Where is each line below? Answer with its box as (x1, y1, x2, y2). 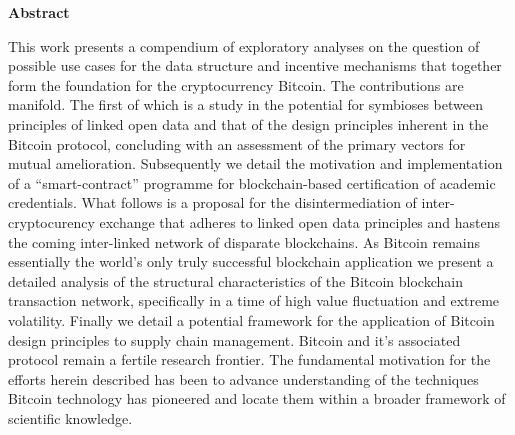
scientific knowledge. (8, 407, 133, 428)
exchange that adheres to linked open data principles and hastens (99, 211, 501, 232)
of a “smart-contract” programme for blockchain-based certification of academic (8, 172, 496, 193)
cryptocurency (8, 211, 95, 232)
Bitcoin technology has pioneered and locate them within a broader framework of (8, 388, 506, 409)
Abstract (8, 2, 70, 22)
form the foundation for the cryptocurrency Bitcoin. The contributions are (8, 74, 464, 95)
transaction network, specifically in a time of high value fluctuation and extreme (8, 290, 500, 311)
